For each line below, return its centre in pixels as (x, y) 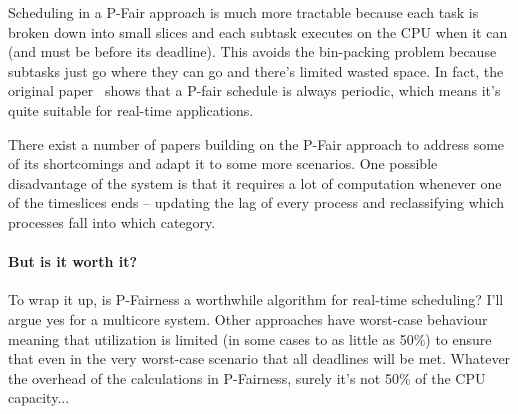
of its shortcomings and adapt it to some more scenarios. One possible (223, 163)
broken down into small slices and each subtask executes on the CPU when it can (258, 31)
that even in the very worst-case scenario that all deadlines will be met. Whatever (259, 358)
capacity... (39, 397)
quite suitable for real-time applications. (131, 109)
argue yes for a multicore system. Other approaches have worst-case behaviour (248, 318)
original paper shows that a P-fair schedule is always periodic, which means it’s (254, 90)
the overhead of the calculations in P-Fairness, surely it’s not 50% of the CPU (247, 377)
